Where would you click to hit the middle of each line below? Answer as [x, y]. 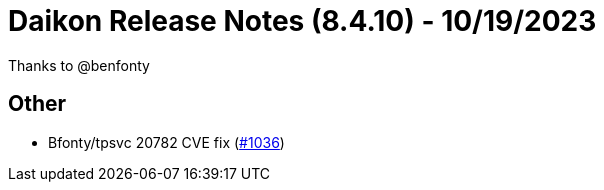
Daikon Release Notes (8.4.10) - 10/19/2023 [302, 21]
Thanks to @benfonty [79, 65]
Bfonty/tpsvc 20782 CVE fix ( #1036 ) [166, 142]
